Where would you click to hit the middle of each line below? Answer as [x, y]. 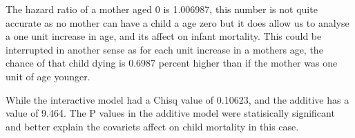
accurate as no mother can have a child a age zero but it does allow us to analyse [177, 22]
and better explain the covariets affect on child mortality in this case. [152, 126]
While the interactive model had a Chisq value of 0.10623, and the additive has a [177, 99]
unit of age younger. [48, 76]
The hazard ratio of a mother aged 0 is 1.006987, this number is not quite [162, 9]
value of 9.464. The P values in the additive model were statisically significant [170, 113]
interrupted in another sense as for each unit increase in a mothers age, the [164, 49]
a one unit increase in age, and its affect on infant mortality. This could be [164, 36]
